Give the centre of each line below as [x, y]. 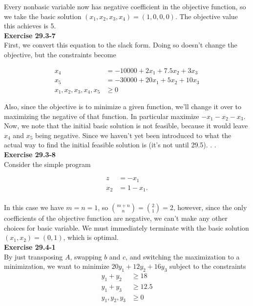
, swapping [86, 256]
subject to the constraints [208, 266]
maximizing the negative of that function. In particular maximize [102, 116]
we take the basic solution [43, 16]
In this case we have [34, 207]
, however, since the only [210, 207]
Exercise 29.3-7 [30, 35]
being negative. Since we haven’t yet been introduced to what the [133, 135]
